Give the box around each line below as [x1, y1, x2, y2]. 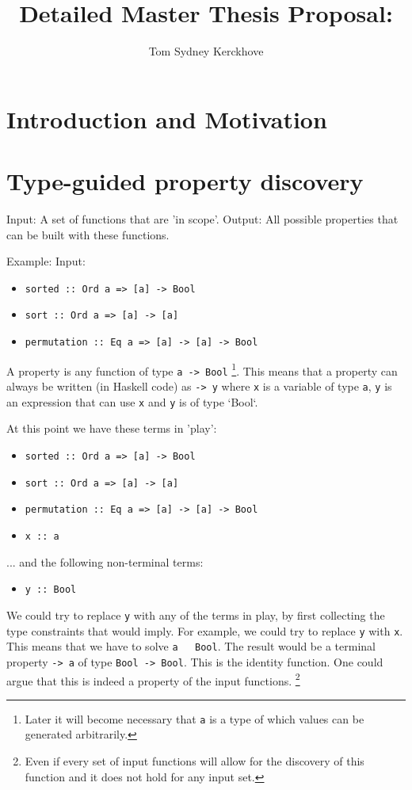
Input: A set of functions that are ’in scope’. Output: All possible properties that [6, 211, 399, 227]
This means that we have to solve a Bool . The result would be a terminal [6, 638, 376, 655]
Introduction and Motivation [6, 102, 327, 135]
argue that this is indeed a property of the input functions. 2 [6, 670, 300, 689]
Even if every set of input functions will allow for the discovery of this [25, 753, 364, 769]
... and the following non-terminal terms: [6, 553, 204, 570]
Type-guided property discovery [6, 165, 364, 197]
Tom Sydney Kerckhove [148, 43, 264, 59]
